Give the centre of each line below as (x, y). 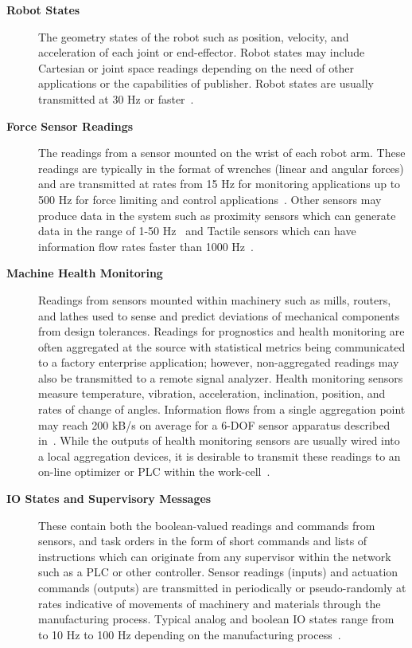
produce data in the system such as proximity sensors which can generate (217, 215)
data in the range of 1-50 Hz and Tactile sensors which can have (197, 231)
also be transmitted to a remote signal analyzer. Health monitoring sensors (221, 377)
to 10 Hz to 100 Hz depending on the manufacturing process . (190, 634)
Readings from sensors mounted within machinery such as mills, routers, (215, 299)
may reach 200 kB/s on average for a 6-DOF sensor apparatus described (214, 424)
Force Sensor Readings (70, 126)
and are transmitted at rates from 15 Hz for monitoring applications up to (220, 184)
